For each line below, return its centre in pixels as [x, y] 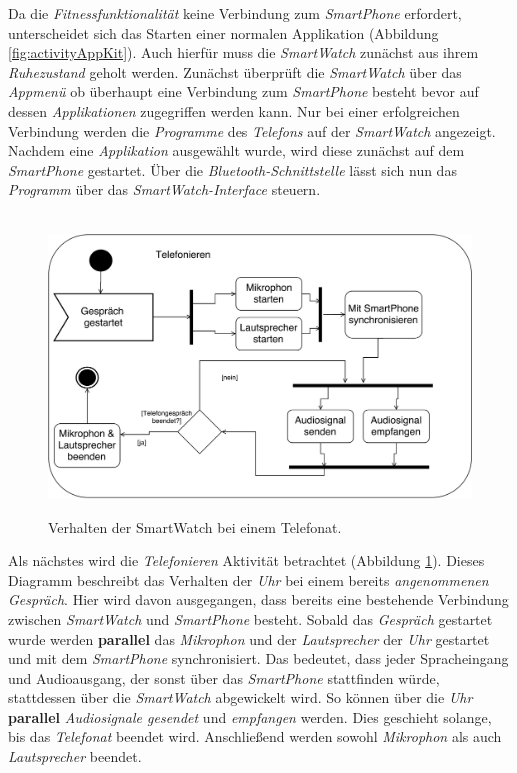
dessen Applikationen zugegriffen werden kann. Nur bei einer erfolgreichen [234, 110]
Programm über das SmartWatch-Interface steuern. [164, 189]
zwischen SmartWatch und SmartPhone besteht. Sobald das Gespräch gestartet [250, 618]
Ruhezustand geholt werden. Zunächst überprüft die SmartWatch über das [235, 71]
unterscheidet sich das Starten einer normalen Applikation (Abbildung [223, 32]
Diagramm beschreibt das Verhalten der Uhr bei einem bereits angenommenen [248, 579]
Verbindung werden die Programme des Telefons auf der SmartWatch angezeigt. [252, 130]
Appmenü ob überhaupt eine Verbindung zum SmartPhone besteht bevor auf [243, 91]
